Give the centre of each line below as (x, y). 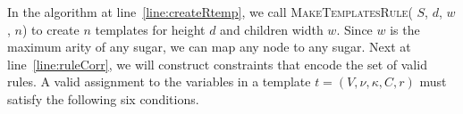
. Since (354, 29)
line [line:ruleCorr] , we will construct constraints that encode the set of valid (217, 64)
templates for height (150, 29)
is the (405, 29)
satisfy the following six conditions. (103, 98)
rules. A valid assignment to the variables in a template (159, 81)
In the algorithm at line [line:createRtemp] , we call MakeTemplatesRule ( (210, 12)
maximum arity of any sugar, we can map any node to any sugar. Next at (209, 47)
